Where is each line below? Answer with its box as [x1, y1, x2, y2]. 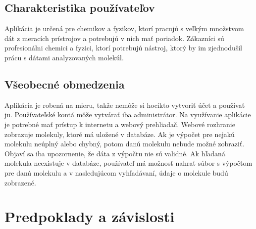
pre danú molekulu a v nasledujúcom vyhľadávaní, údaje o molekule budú [4, 167, 228, 178]
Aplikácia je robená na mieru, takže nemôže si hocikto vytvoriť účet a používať [4, 99, 245, 110]
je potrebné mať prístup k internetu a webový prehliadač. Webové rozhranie [4, 119, 235, 129]
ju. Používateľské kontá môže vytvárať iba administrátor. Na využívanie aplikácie [4, 109, 251, 120]
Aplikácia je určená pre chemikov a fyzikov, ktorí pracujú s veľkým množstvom [4, 23, 244, 34]
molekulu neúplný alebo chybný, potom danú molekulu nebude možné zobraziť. [4, 138, 245, 149]
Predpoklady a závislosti [4, 206, 175, 227]
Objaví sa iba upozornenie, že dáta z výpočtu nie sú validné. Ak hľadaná [4, 148, 225, 158]
